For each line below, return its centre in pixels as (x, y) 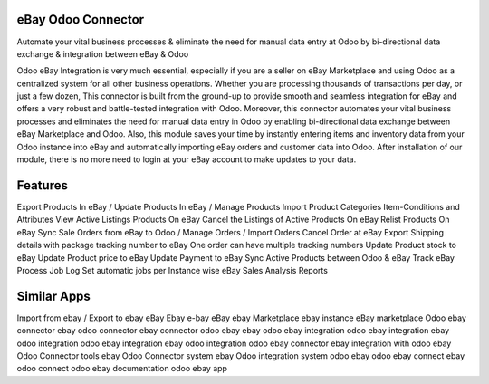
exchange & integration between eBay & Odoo (103, 53)
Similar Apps (53, 296)
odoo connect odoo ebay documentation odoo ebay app (122, 369)
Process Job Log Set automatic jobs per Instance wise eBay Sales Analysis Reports (172, 270)
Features (42, 185)
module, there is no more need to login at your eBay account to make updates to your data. (187, 159)
